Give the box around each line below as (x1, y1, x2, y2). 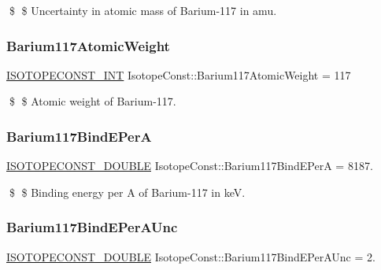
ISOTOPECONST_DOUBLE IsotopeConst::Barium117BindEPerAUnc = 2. (6, 248, 375, 264)
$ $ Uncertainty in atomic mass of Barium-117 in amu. (9, 2, 277, 18)
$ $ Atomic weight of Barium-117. (9, 93, 176, 109)
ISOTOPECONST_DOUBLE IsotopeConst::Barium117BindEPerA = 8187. (6, 157, 373, 174)
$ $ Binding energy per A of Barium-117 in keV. (9, 183, 246, 200)
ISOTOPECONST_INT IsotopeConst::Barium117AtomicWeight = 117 (6, 66, 351, 83)
